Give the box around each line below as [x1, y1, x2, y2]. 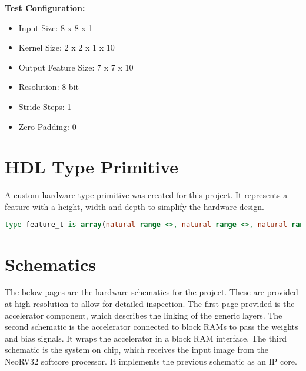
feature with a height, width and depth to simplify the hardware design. [5, 200, 264, 212]
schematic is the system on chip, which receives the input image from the [5, 343, 268, 356]
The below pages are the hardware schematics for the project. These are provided [5, 286, 298, 298]
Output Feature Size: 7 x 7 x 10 [18, 61, 134, 73]
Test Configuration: [5, 2, 85, 14]
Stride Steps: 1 [18, 100, 72, 112]
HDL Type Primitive [5, 155, 179, 179]
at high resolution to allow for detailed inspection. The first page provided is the [5, 298, 295, 310]
